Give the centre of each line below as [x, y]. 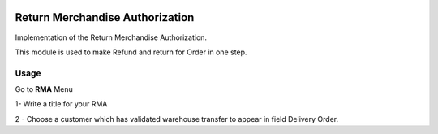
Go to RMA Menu [44, 89]
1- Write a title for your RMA [61, 104]
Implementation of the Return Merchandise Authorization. [111, 37]
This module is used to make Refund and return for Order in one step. [131, 52]
